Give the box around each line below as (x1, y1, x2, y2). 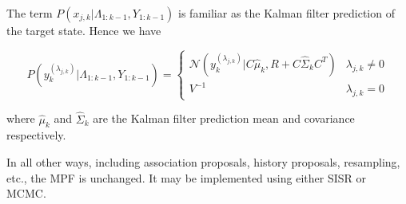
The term (6, 5, 53, 21)
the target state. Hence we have (6, 22, 161, 38)
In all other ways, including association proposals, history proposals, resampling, (6, 154, 400, 171)
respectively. (6, 127, 66, 143)
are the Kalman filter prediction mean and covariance (93, 110, 355, 127)
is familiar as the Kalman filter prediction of (178, 5, 395, 21)
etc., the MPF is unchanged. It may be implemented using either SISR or (6, 169, 366, 186)
